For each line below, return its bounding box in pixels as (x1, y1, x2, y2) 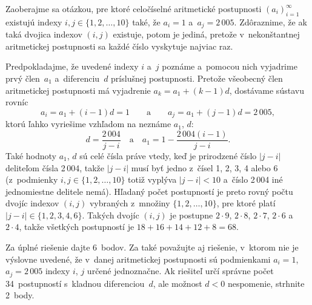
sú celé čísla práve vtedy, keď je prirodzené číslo (79, 149, 257, 162)
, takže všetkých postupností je (19, 220, 134, 233)
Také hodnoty (5, 149, 57, 162)
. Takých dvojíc (82, 208, 139, 221)
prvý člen (5, 72, 40, 85)
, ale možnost (153, 277, 202, 289)
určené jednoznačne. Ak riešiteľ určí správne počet (87, 264, 274, 277)
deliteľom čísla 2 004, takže (5, 161, 104, 174)
